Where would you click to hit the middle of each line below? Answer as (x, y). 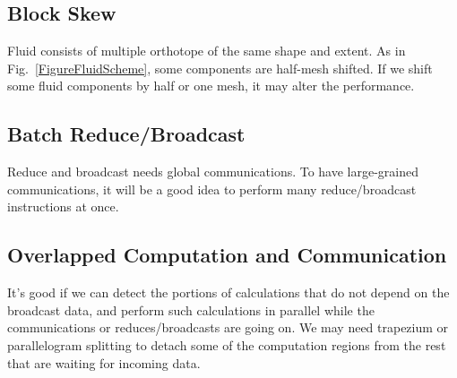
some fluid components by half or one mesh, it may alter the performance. (211, 86)
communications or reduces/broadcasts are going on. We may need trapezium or (228, 327)
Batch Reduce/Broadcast (126, 134)
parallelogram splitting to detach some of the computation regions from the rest (227, 344)
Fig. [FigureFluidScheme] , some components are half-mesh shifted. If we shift (220, 68)
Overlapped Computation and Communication (227, 255)
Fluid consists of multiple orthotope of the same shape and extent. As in (207, 51)
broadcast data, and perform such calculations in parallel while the (191, 309)
